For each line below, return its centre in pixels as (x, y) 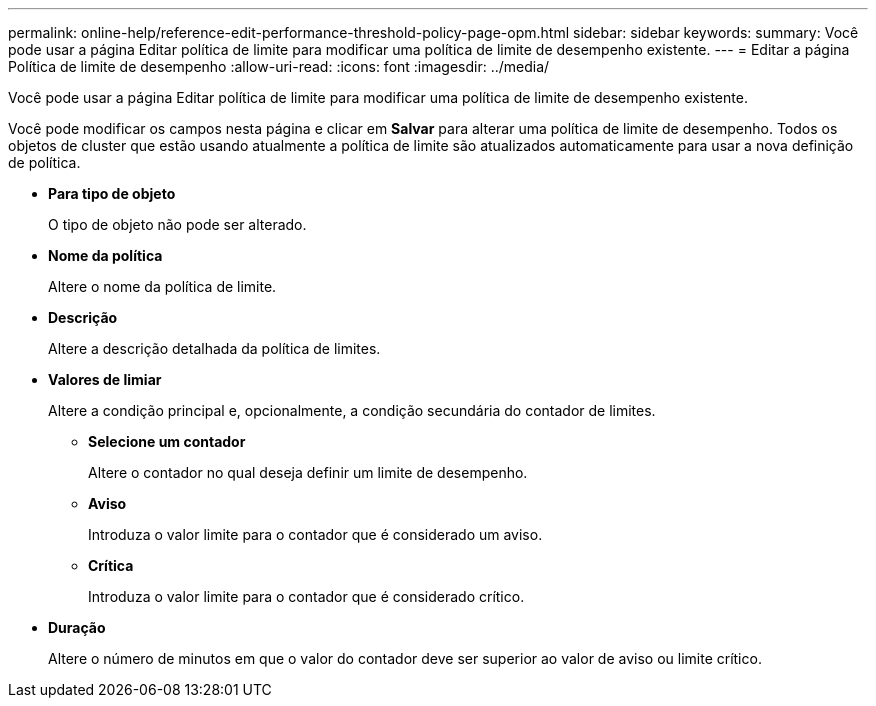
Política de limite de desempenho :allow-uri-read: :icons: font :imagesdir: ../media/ (279, 66)
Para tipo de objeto (112, 193)
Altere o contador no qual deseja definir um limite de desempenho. (308, 472)
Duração (77, 627)
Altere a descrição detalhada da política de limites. (214, 348)
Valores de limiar (105, 379)
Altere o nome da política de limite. (162, 286)
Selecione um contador (167, 441)
